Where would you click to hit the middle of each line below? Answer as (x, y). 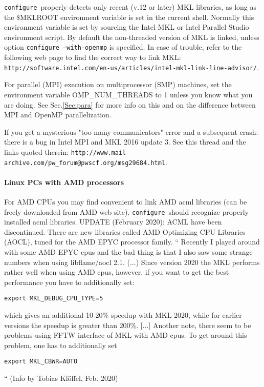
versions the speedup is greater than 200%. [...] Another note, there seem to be (128, 325)
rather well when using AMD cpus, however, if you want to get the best (117, 272)
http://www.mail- (100, 152)
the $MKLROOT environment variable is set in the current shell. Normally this (129, 17)
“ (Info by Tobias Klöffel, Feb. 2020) (61, 378)
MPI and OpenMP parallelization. (58, 115)
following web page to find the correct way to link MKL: (93, 57)
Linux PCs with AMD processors (64, 182)
